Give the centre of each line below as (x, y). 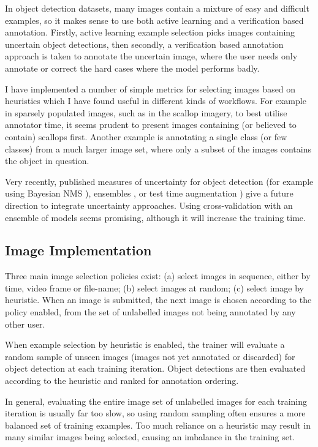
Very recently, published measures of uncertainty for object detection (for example (159, 181)
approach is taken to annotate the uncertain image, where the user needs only (151, 56)
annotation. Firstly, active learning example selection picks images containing (150, 32)
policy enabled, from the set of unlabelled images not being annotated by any (150, 312)
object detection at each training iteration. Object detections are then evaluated (155, 368)
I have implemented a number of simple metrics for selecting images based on (150, 88)
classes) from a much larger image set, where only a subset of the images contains (158, 148)
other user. (25, 324)
